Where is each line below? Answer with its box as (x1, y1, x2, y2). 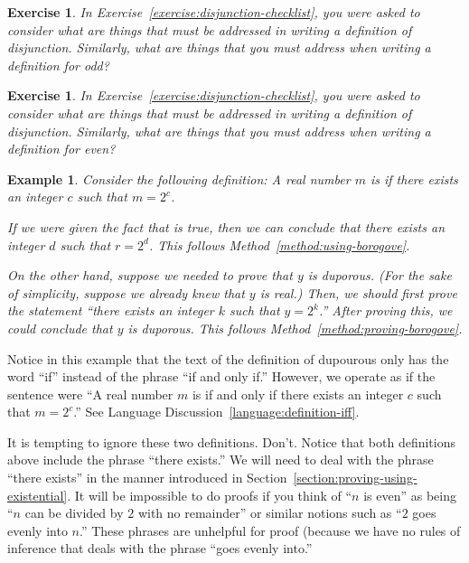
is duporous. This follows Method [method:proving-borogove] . (127, 318, 463, 337)
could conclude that (7, 318, 113, 337)
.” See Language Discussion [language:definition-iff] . (73, 402, 360, 421)
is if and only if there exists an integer (192, 384, 404, 403)
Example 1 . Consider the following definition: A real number (7, 169, 351, 188)
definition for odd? (7, 55, 109, 74)
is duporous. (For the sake (307, 266, 452, 285)
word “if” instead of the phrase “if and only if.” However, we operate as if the (7, 367, 436, 386)
